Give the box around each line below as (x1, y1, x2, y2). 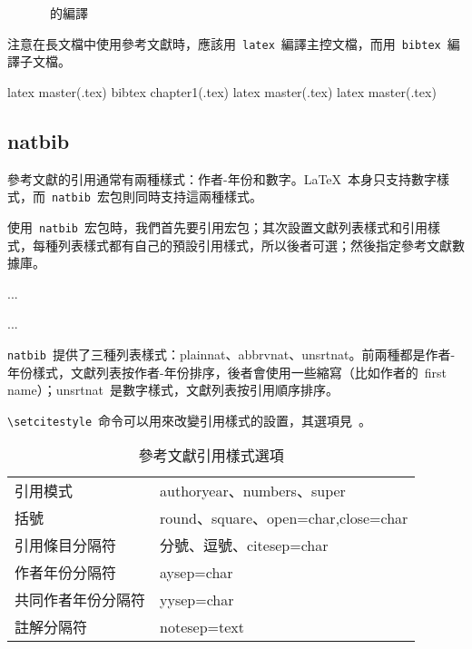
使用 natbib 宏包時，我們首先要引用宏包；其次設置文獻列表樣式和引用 (7, 217, 428, 236)
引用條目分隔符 (15, 535, 117, 556)
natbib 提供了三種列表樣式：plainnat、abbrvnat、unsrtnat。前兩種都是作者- (7, 344, 456, 363)
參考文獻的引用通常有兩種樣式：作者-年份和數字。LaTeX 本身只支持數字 (7, 169, 438, 188)
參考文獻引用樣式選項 (138, 445, 284, 467)
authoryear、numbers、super (160, 480, 346, 502)
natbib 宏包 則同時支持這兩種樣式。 (52, 187, 262, 206)
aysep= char (160, 561, 233, 583)
